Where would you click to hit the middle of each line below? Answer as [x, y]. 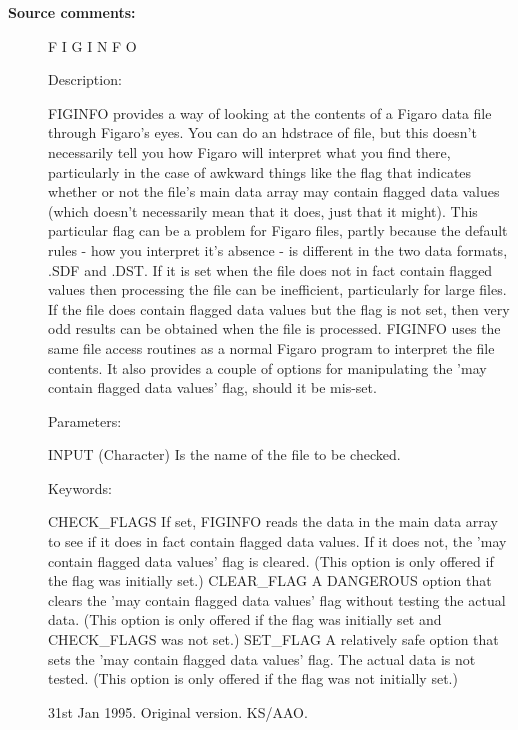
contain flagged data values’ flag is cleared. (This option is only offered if [271, 560]
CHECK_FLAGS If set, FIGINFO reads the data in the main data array [273, 521]
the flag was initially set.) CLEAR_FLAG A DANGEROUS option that [270, 580]
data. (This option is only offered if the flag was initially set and [245, 619]
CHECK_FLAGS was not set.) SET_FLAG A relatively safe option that [273, 639]
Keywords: [80, 487]
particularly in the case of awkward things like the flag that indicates [260, 171]
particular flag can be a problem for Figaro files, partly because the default [278, 230]
